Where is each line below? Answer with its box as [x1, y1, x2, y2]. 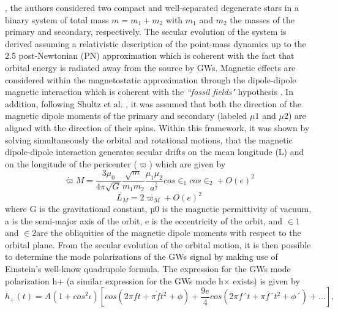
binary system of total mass [5, 13, 109, 26]
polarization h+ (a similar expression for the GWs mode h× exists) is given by [5, 274, 300, 287]
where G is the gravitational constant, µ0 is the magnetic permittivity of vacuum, [5, 202, 312, 215]
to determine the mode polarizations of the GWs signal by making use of [5, 250, 278, 263]
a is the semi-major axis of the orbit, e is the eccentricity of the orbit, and [5, 214, 283, 227]
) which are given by [149, 157, 226, 170]
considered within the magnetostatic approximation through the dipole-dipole [5, 73, 296, 86]
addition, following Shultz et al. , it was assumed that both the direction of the [5, 97, 302, 110]
